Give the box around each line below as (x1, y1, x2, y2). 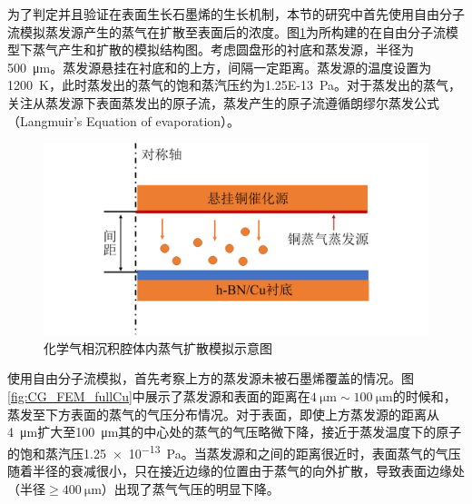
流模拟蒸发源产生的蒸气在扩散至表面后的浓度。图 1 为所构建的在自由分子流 (7, 22, 446, 41)
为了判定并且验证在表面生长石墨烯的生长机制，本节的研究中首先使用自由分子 (7, 5, 465, 23)
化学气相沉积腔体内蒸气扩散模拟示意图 (44, 338, 272, 357)
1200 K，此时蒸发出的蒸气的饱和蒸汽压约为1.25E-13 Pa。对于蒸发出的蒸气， (7, 75, 462, 94)
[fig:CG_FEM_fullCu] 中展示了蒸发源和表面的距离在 (7, 386, 310, 405)
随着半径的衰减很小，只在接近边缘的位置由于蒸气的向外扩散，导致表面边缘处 (7, 460, 465, 479)
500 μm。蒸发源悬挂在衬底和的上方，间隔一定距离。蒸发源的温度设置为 (7, 57, 432, 76)
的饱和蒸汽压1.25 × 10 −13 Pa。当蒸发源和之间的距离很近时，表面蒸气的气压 (7, 440, 461, 462)
